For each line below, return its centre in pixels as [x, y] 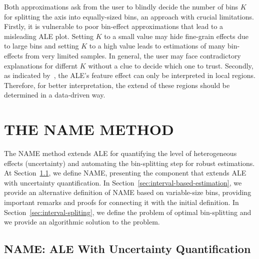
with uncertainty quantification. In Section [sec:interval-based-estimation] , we [123, 182]
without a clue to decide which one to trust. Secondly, [171, 65]
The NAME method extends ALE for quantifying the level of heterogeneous [120, 153]
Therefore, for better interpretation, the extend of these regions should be [117, 85]
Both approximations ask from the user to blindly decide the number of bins [121, 6]
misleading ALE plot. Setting [49, 36]
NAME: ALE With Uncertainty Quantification [127, 249]
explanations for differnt [41, 65]
